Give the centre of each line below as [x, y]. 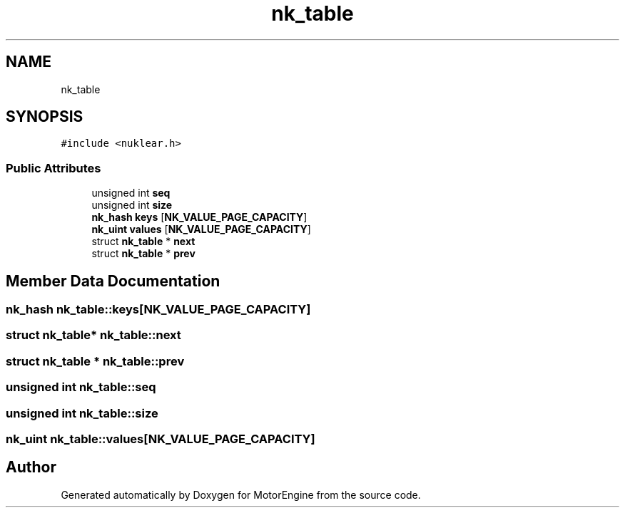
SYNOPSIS [45, 117]
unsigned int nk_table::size [82, 413]
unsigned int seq [131, 193]
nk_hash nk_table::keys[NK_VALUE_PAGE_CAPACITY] [158, 310]
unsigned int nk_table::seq [81, 387]
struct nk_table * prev [143, 254]
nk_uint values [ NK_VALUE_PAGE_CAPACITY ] [201, 229]
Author [31, 467]
